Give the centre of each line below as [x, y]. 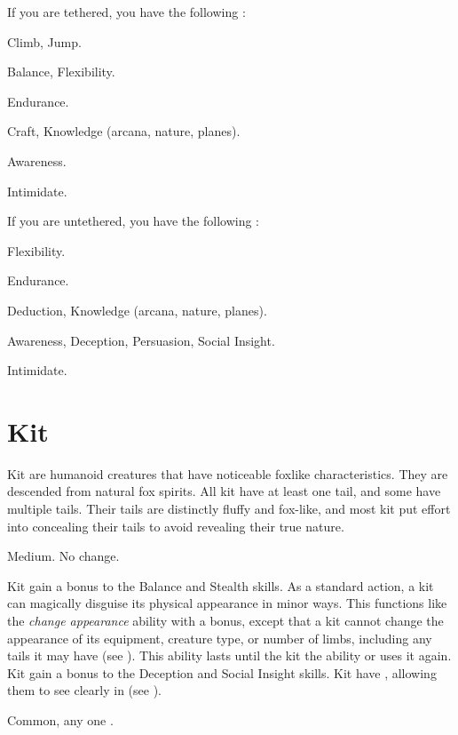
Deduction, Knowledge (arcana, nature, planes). [137, 310]
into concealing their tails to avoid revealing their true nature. [176, 526]
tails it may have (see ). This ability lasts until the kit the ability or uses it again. [229, 655]
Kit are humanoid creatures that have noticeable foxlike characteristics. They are [228, 473]
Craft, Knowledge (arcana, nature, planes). [124, 131]
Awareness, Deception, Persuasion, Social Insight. [141, 340]
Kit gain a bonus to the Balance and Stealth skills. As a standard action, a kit [221, 585]
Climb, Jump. [44, 41]
